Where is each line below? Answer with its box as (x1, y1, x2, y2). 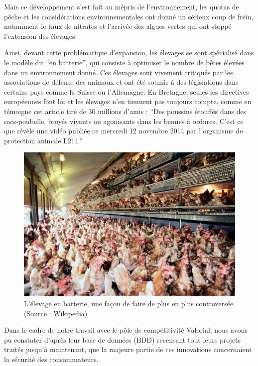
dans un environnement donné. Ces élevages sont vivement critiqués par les (4, 67, 233, 77)
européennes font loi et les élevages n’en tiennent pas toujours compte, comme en (4, 96, 252, 107)
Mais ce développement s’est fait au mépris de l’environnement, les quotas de (4, 1, 239, 11)
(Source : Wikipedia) (24, 308, 88, 318)
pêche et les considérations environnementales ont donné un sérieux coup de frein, (4, 11, 254, 21)
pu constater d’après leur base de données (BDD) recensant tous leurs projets (4, 334, 241, 345)
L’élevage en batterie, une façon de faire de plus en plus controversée (24, 298, 234, 308)
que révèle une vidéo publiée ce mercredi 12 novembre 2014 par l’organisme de (4, 125, 243, 136)
